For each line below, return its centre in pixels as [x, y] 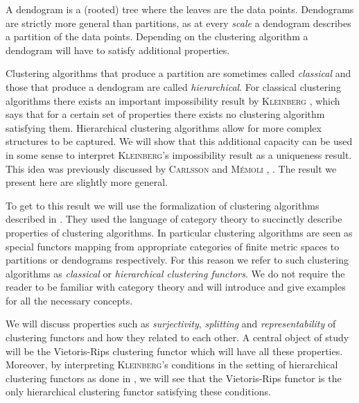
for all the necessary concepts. [69, 300]
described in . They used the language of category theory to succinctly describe [174, 219]
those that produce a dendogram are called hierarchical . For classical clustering [173, 86]
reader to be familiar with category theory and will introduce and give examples [176, 287]
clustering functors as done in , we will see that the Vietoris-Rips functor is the [174, 378]
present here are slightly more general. [87, 182]
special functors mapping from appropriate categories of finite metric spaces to [173, 246]
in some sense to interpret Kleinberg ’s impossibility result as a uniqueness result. [179, 154]
